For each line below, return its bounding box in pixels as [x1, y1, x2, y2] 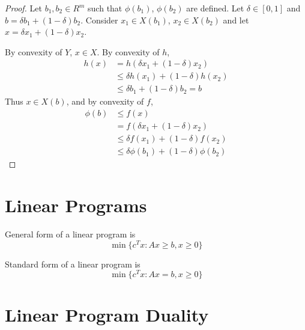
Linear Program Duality [5, 302, 209, 327]
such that [88, 2, 122, 14]
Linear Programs [5, 192, 147, 217]
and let [223, 13, 249, 26]
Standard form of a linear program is [5, 257, 140, 270]
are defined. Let [186, 2, 244, 14]
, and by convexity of [66, 95, 144, 108]
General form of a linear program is [5, 227, 136, 240]
